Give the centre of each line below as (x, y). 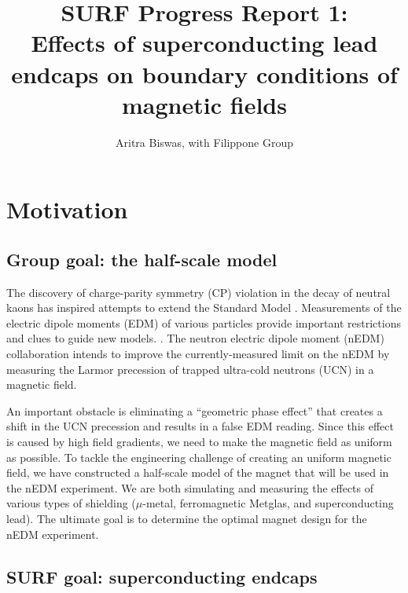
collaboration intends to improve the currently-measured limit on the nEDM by (198, 354)
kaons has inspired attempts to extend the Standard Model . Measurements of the (204, 307)
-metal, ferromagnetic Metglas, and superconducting (268, 503)
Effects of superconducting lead (204, 43)
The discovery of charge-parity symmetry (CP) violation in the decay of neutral (198, 292)
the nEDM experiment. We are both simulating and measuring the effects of (190, 487)
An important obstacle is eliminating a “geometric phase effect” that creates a (195, 410)
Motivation (67, 209)
